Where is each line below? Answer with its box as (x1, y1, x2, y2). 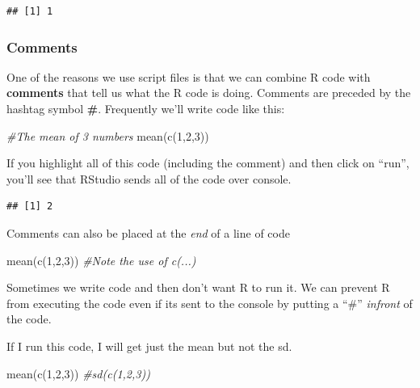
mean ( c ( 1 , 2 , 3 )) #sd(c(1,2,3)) (6, 365, 150, 382)
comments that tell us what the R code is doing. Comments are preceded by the (6, 84, 411, 101)
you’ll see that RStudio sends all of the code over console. (6, 170, 292, 187)
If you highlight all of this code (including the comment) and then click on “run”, (6, 154, 409, 171)
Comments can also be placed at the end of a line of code (6, 224, 290, 241)
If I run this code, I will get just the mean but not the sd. (6, 337, 292, 354)
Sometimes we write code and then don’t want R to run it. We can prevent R (6, 279, 390, 296)
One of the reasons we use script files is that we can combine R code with (6, 68, 371, 85)
